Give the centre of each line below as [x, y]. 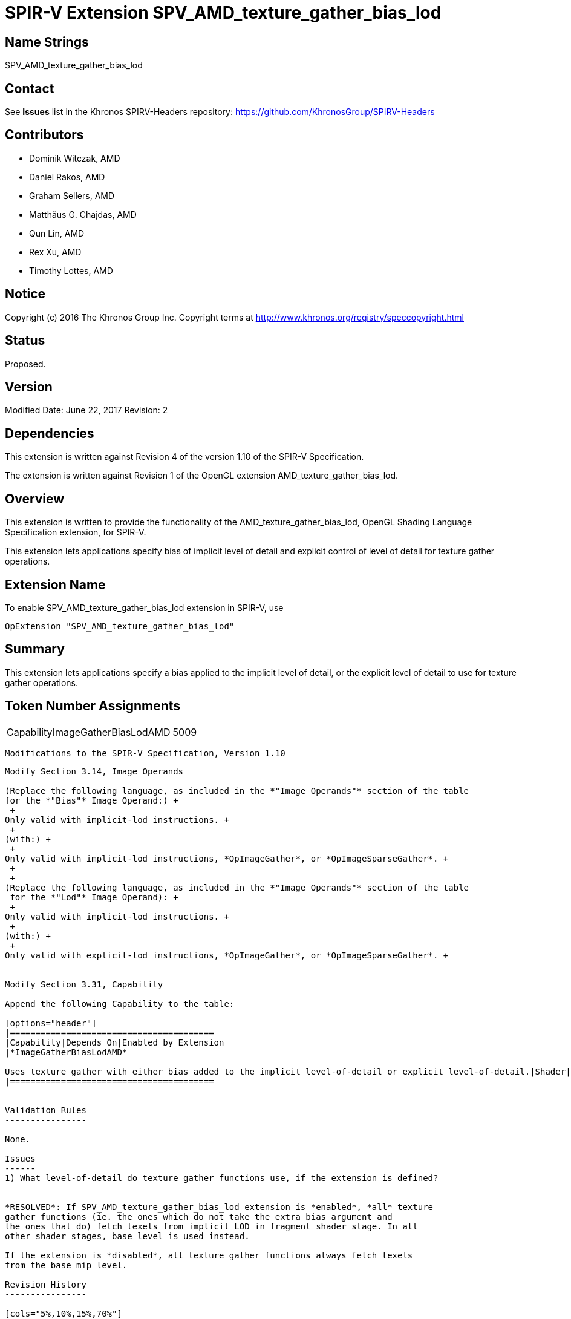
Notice [25, 294]
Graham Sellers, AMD [72, 195]
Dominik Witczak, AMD [75, 158]
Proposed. [25, 364]
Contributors [44, 135]
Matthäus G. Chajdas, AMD [83, 214]
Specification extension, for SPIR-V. [76, 532]
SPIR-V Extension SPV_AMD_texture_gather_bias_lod [223, 13]
